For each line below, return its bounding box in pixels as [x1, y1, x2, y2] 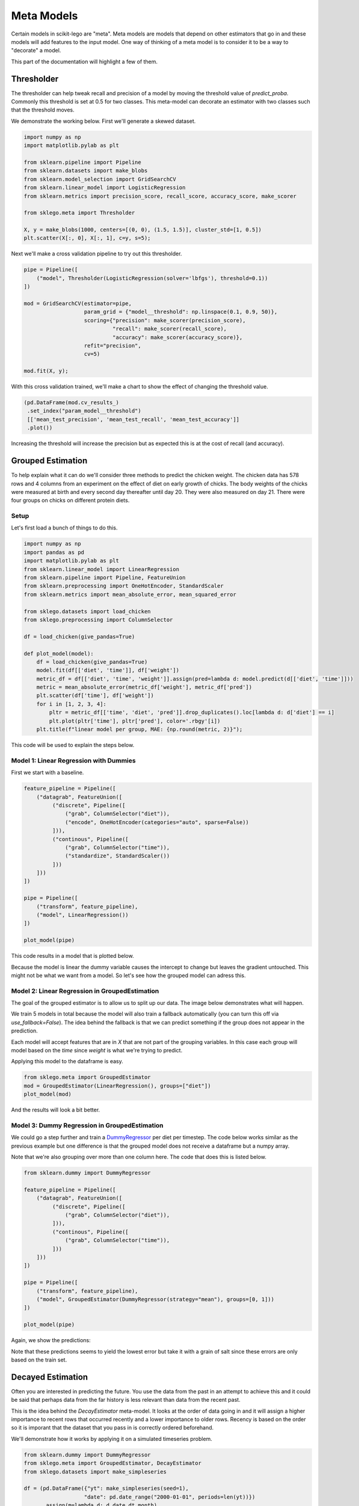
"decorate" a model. [11, 47, 61, 54]
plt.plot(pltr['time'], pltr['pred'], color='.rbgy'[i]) [49, 717, 221, 724]
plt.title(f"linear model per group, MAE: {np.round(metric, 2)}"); [36, 726, 243, 733]
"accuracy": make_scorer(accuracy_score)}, [112, 334, 243, 340]
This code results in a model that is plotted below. [11, 952, 135, 960]
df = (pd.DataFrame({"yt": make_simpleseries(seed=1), [23, 1485, 189, 1492]
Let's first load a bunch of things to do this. [11, 524, 118, 531]
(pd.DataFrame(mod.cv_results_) [23, 399, 120, 406]
